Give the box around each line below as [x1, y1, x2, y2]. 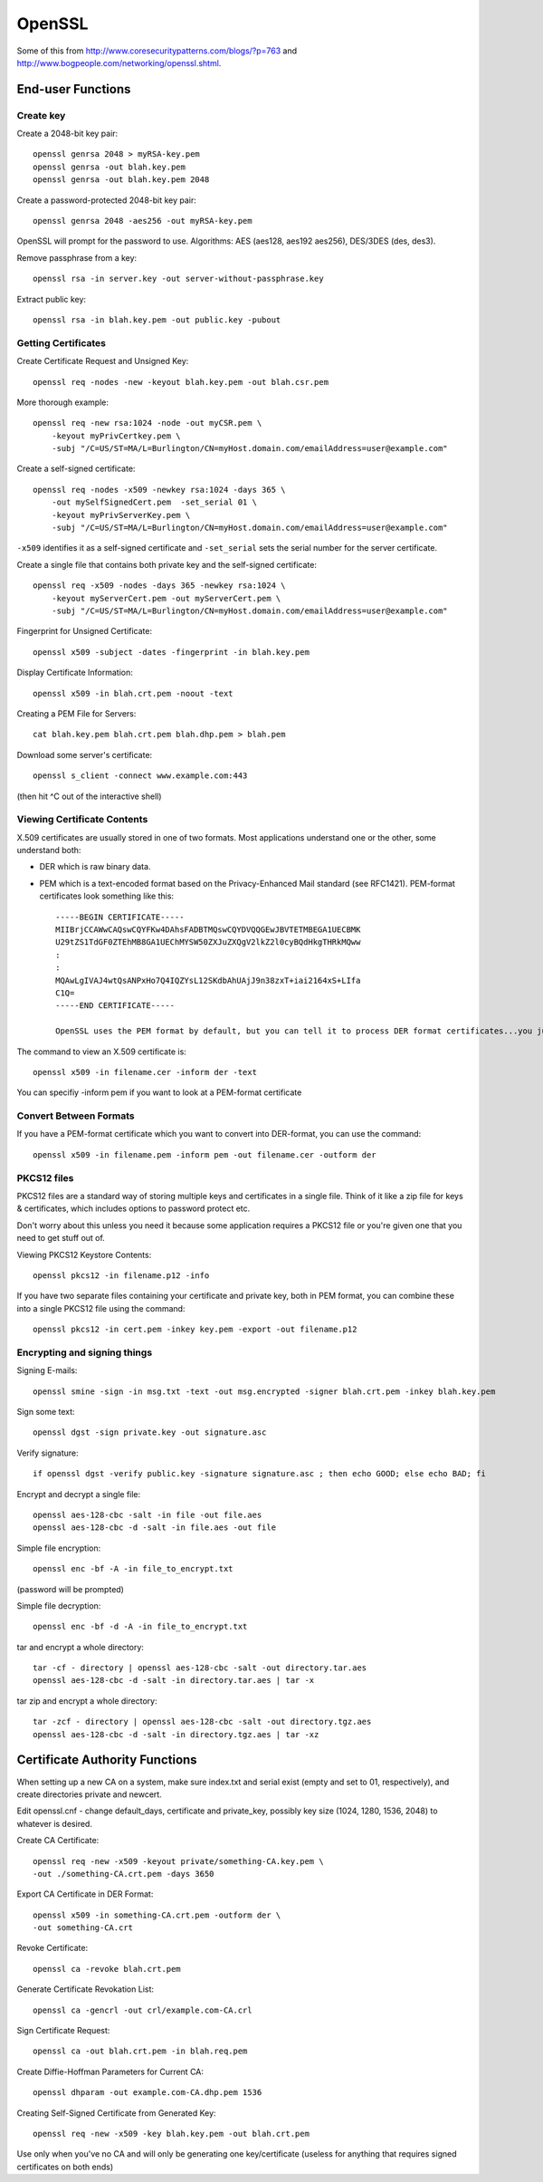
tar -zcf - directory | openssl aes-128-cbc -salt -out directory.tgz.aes [33, 1716, 372, 1727]
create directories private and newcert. [16, 1789, 162, 1800]
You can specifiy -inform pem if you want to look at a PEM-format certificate [16, 1087, 302, 1098]
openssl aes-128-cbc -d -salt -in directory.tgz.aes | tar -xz [33, 1729, 319, 1739]
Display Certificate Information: [16, 667, 133, 678]
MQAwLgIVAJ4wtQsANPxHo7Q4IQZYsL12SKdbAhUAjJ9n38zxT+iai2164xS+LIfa [55, 975, 361, 985]
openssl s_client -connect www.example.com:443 [33, 771, 248, 781]
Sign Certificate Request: [16, 2025, 110, 2036]
